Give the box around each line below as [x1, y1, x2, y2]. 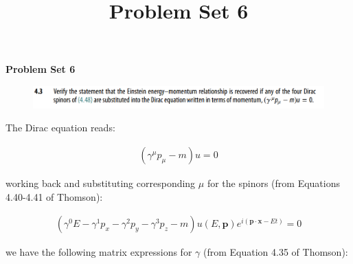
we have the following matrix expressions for [5, 245, 192, 259]
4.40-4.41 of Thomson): [5, 189, 103, 203]
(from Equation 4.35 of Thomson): [203, 245, 348, 259]
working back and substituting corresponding [5, 176, 196, 190]
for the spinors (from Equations [207, 176, 340, 190]
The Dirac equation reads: [5, 120, 115, 135]
